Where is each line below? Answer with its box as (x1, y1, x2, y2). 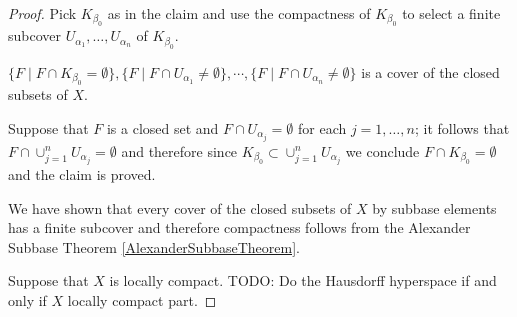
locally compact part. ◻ (67, 289, 217, 310)
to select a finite (402, 3, 501, 23)
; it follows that (414, 117, 510, 138)
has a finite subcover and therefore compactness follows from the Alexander (8, 217, 471, 238)
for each (297, 117, 347, 138)
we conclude (345, 140, 420, 161)
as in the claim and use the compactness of (107, 3, 371, 23)
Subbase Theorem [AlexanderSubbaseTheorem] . (8, 236, 300, 257)
